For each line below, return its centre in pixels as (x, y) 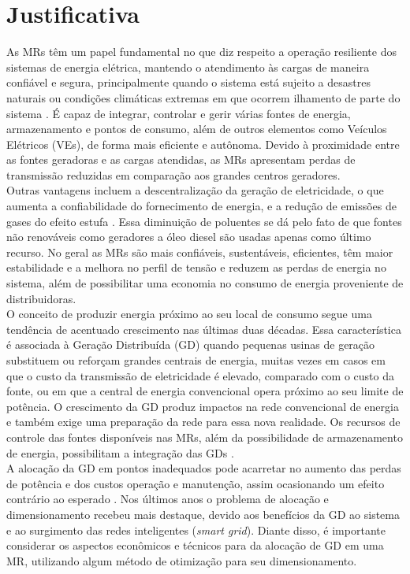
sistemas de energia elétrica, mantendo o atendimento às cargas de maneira (188, 67)
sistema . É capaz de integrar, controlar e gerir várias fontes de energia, (179, 113)
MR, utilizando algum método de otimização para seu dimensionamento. (182, 560)
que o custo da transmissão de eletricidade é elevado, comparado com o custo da (200, 375)
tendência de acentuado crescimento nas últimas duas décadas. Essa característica (204, 329)
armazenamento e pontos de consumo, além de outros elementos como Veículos (197, 129)
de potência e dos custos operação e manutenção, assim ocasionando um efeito (196, 483)
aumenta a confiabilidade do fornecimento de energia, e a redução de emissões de (201, 206)
